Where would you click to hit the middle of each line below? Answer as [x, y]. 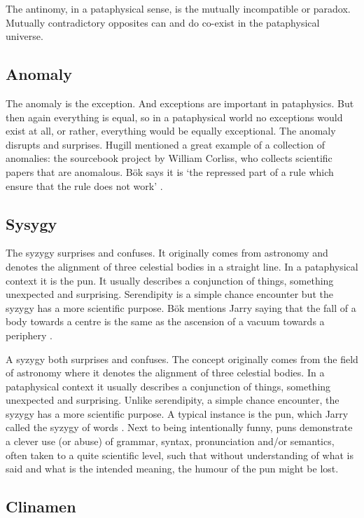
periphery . [29, 335]
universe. [24, 36]
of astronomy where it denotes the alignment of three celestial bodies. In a [165, 373]
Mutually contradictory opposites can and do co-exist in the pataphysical [163, 22]
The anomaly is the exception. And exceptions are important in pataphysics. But [180, 103]
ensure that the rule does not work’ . [84, 185]
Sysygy [31, 223]
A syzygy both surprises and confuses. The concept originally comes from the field [182, 359]
